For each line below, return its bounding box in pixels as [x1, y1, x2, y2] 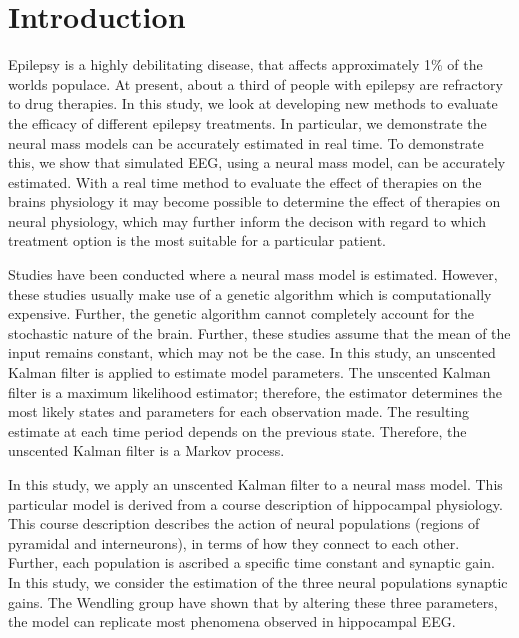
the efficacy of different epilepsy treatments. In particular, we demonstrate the [8, 112, 487, 133]
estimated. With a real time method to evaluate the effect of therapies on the [8, 171, 482, 192]
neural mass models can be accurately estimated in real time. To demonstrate [8, 132, 484, 153]
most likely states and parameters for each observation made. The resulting [8, 401, 470, 422]
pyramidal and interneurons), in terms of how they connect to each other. [8, 532, 460, 553]
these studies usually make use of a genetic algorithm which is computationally [8, 283, 492, 304]
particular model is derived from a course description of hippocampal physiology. [8, 493, 503, 514]
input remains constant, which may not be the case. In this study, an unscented [8, 342, 496, 363]
